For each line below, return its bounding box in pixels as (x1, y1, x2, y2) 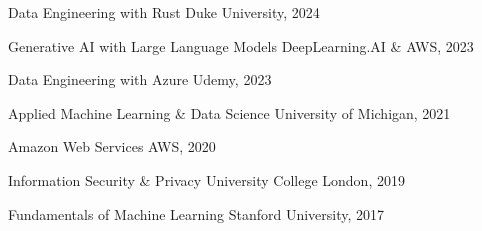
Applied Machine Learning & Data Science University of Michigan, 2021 (8, 102, 451, 123)
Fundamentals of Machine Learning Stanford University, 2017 (8, 203, 385, 224)
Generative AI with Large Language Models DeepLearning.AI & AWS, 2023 (8, 35, 474, 56)
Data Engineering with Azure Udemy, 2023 (8, 69, 272, 90)
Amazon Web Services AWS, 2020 (8, 136, 216, 157)
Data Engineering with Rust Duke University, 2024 (8, 2, 320, 22)
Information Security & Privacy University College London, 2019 (8, 169, 405, 190)
